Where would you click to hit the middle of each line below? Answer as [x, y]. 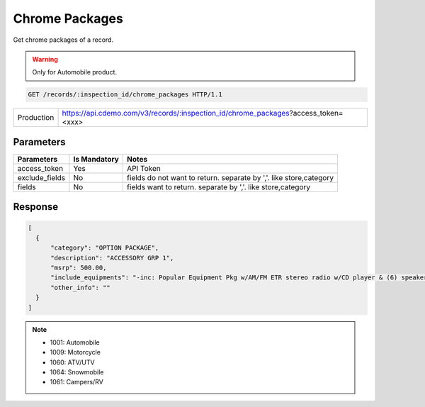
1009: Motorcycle [75, 352]
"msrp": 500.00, [79, 267]
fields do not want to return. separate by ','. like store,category [230, 177]
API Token [143, 168]
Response [36, 207]
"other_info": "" [81, 288]
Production [36, 118]
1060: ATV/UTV [72, 362]
